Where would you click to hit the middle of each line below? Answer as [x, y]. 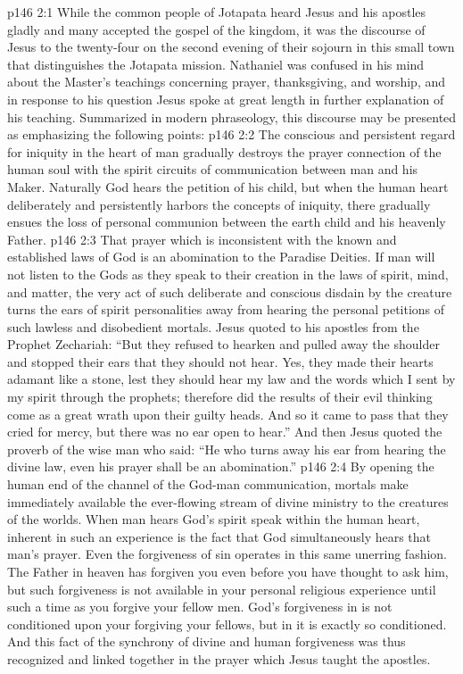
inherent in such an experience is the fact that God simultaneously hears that [219, 536]
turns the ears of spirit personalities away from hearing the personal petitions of [226, 309]
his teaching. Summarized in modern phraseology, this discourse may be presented [232, 116]
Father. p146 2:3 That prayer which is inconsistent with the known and [202, 239]
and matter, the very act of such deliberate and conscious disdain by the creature [230, 291]
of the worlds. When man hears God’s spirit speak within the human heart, [214, 519]
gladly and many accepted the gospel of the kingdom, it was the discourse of [216, 29]
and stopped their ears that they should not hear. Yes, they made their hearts [220, 361]
